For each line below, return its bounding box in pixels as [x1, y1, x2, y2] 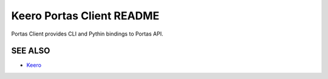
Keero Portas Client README [11, 9, 160, 22]
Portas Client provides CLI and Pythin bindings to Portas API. [11, 30, 163, 37]
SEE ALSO [11, 46, 50, 56]
